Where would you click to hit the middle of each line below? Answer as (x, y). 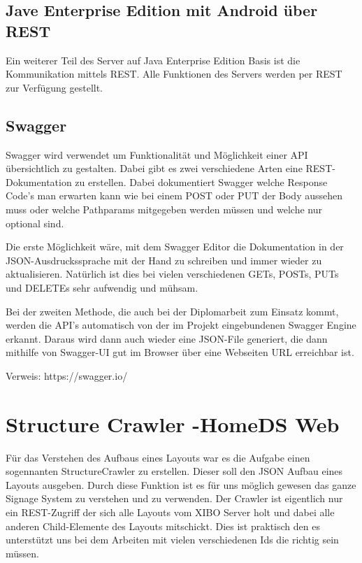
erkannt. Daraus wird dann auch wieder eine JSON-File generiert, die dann (167, 338)
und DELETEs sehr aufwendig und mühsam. (102, 287)
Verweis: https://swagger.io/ (67, 375)
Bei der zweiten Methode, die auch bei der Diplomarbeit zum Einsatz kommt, (172, 311)
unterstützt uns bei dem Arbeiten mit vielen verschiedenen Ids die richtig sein (172, 540)
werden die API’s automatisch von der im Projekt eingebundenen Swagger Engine (181, 325)
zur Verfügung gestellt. (55, 87)
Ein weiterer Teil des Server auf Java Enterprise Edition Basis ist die (153, 60)
